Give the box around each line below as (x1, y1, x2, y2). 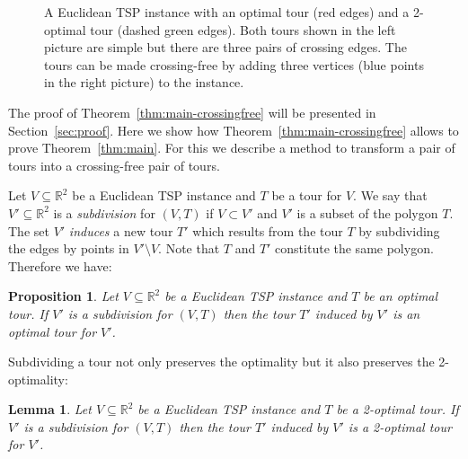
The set (8, 221, 49, 240)
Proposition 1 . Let (8, 287, 119, 305)
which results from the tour (192, 221, 343, 240)
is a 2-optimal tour (348, 417, 452, 436)
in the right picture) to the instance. (44, 73, 244, 92)
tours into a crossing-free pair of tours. (8, 155, 220, 174)
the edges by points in (8, 239, 129, 258)
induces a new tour (68, 221, 173, 240)
